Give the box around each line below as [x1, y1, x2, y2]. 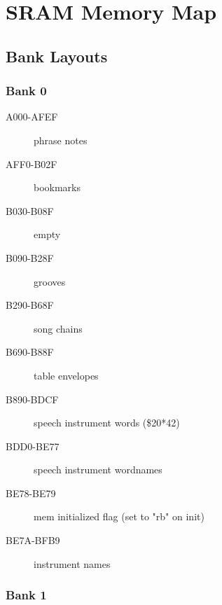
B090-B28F [6, 250, 54, 265]
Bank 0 [6, 82, 47, 99]
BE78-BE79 [6, 485, 56, 500]
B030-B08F [6, 203, 54, 218]
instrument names [34, 556, 111, 571]
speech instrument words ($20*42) [34, 415, 180, 430]
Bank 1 [6, 586, 47, 604]
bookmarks [34, 180, 81, 195]
